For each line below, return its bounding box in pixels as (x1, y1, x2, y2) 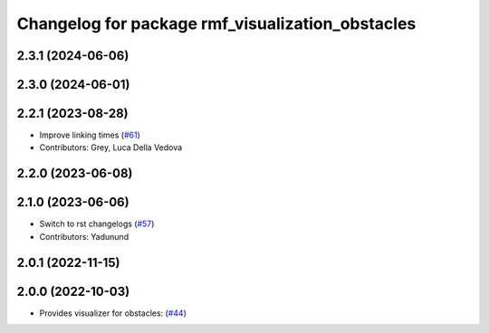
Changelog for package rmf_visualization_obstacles (16, 14, 417, 33)
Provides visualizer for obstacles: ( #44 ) (39, 308, 187, 319)
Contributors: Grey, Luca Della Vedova (39, 142, 183, 153)
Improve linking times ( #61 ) (39, 129, 140, 140)
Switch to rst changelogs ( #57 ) (39, 218, 155, 230)
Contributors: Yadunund (39, 231, 129, 242)
